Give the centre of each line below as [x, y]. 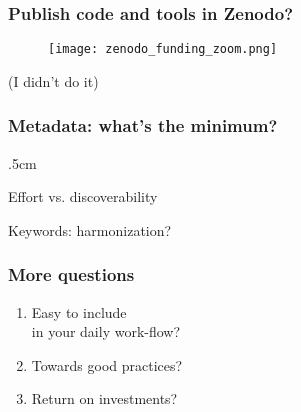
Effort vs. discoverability [83, 196]
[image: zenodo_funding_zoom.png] [163, 49]
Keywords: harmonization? [90, 229]
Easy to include [79, 311]
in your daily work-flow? [106, 331]
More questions [71, 274]
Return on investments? [104, 398]
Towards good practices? [107, 364]
